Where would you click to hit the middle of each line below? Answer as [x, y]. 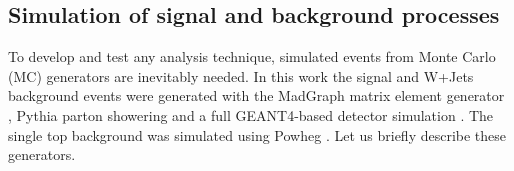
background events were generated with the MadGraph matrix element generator [256, 95]
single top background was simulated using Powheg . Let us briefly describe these [257, 134]
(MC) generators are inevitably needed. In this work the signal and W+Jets [241, 75]
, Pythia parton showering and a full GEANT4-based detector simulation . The [251, 114]
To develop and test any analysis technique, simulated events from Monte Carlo [252, 56]
